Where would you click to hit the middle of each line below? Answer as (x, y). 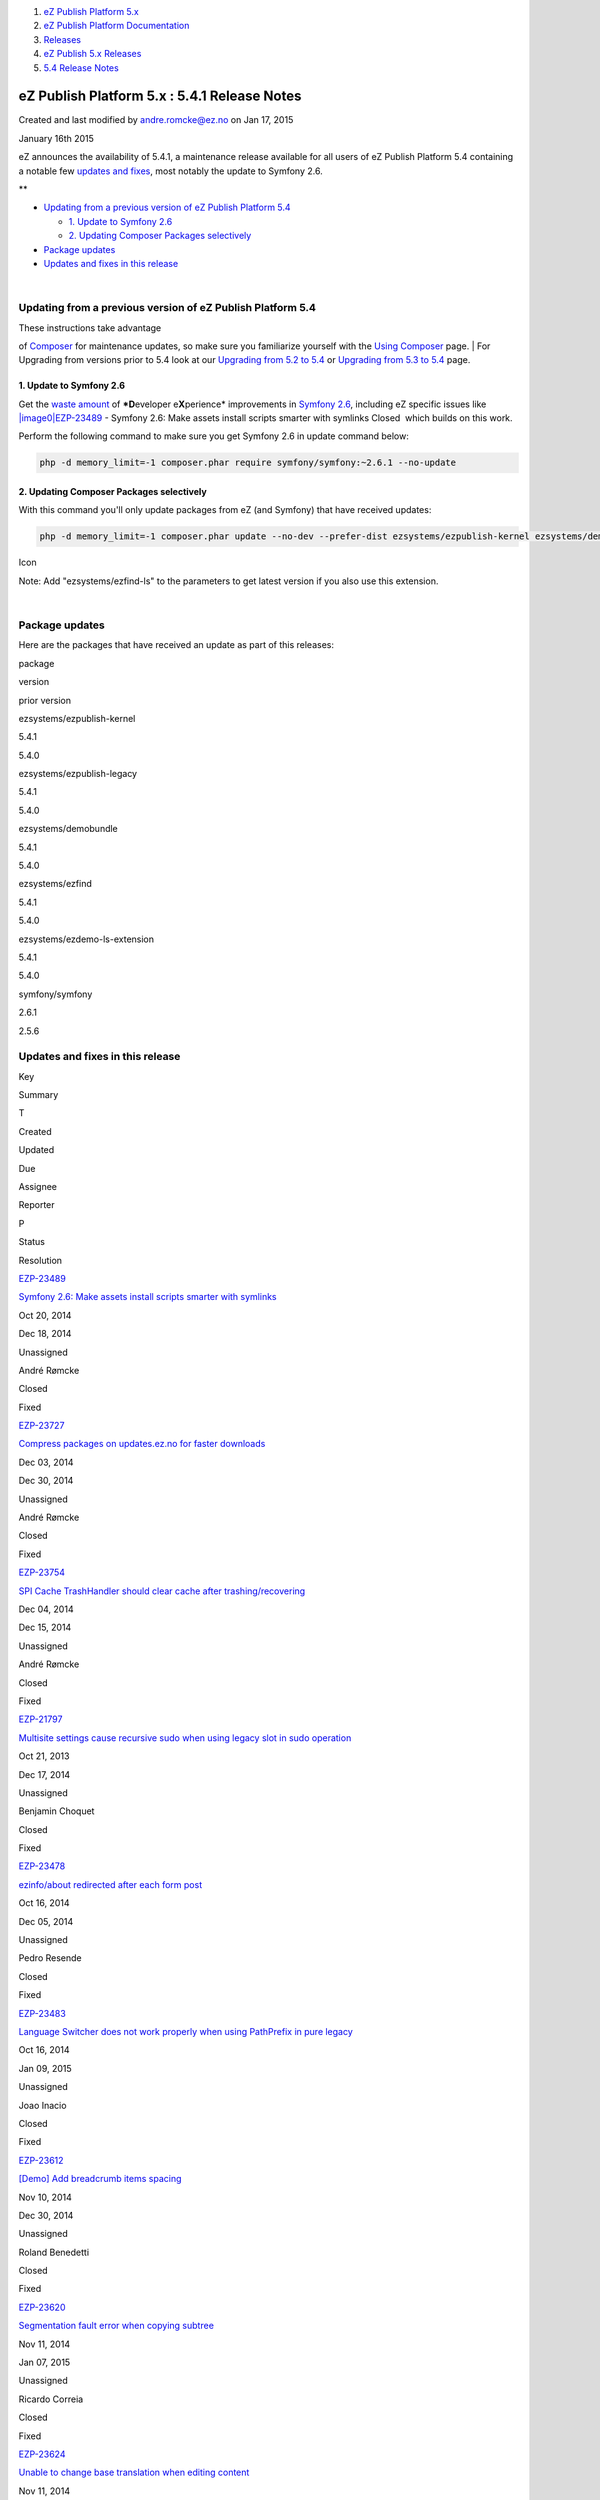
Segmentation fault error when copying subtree (116, 2326)
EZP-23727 (41, 1426)
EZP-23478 (42, 1866)
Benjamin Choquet (56, 1811)
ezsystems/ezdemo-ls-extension (86, 939)
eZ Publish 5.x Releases (92, 54)
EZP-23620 (42, 2307)
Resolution (40, 1260)
